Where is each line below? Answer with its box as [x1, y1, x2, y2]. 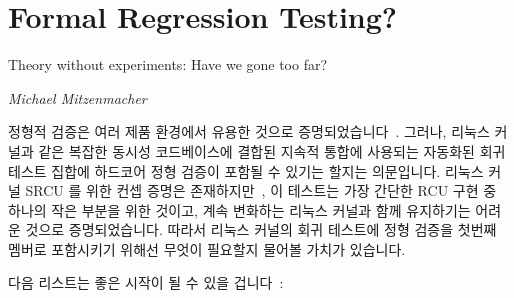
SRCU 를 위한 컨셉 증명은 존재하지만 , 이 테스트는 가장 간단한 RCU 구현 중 [25, 180, 497, 201]
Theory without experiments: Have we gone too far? [8, 54, 328, 75]
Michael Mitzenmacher [8, 87, 147, 108]
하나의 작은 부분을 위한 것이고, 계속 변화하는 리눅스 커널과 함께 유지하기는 [8, 199, 471, 220]
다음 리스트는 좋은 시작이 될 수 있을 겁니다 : [8, 272, 284, 293]
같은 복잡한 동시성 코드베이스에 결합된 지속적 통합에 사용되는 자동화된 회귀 [38, 140, 506, 161]
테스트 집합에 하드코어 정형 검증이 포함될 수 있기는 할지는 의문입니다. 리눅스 [8, 160, 484, 181]
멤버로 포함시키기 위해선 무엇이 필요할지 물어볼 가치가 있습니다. [8, 238, 406, 259]
